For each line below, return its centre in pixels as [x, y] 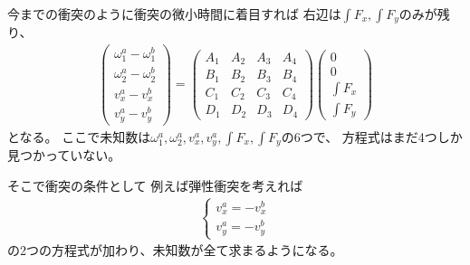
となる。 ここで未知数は [79, 136]
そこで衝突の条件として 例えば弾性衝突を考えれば [155, 185]
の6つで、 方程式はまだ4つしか [372, 136]
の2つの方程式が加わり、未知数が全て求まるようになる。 [175, 250]
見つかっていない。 [64, 155]
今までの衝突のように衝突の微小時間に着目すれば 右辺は [174, 14]
